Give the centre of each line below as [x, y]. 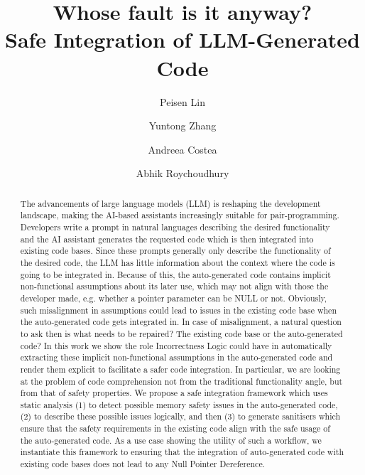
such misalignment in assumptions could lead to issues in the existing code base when [178, 310]
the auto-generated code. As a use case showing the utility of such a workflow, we [171, 440]
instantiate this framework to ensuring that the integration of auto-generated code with [182, 452]
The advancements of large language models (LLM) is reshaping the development [170, 203]
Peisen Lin [182, 101]
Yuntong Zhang [182, 126]
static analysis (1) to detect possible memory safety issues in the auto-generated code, [179, 404]
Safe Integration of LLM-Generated [182, 39]
